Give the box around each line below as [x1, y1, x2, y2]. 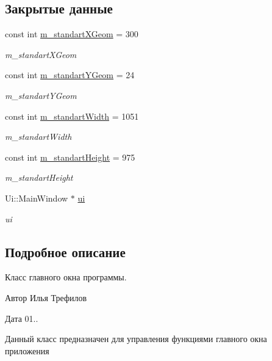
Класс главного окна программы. [5, 271, 127, 283]
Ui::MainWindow [5, 191, 68, 204]
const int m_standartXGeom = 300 [5, 27, 138, 40]
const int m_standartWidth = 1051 [5, 109, 139, 122]
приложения [5, 344, 49, 357]
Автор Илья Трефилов [5, 291, 87, 304]
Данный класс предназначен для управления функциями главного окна [5, 332, 267, 345]
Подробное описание [5, 242, 126, 261]
